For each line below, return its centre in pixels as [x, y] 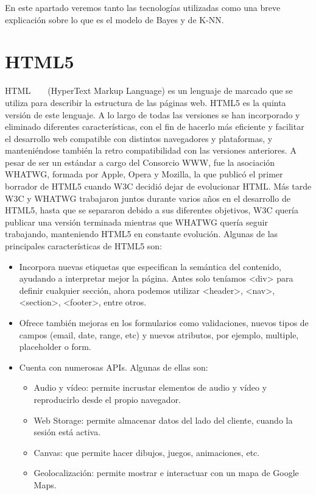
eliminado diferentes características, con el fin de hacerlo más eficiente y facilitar [155, 126]
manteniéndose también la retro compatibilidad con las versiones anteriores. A [151, 150]
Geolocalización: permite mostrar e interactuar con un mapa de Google [166, 473]
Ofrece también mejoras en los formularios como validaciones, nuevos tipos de [164, 322]
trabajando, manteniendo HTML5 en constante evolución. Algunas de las [142, 234]
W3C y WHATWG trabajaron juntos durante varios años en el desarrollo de [148, 198]
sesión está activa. [67, 432]
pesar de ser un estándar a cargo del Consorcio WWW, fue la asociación [140, 162]
